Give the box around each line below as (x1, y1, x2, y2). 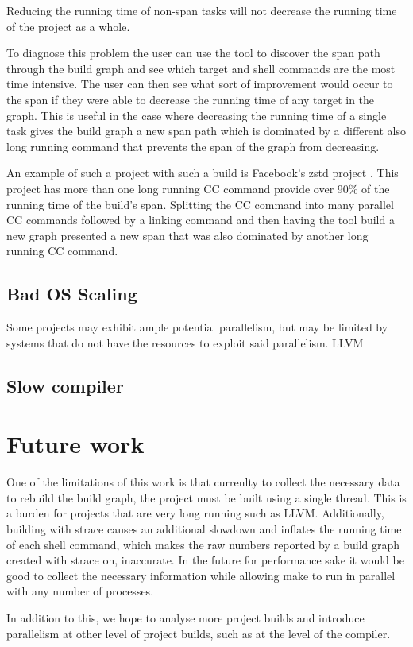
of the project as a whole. (6, 17, 130, 34)
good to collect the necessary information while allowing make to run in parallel (6, 567, 396, 583)
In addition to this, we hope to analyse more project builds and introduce (6, 609, 365, 626)
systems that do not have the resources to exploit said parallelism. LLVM (6, 334, 364, 351)
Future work (6, 428, 145, 460)
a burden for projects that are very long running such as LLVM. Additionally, (6, 505, 384, 521)
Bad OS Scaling (6, 281, 137, 306)
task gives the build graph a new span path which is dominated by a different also (6, 122, 406, 139)
